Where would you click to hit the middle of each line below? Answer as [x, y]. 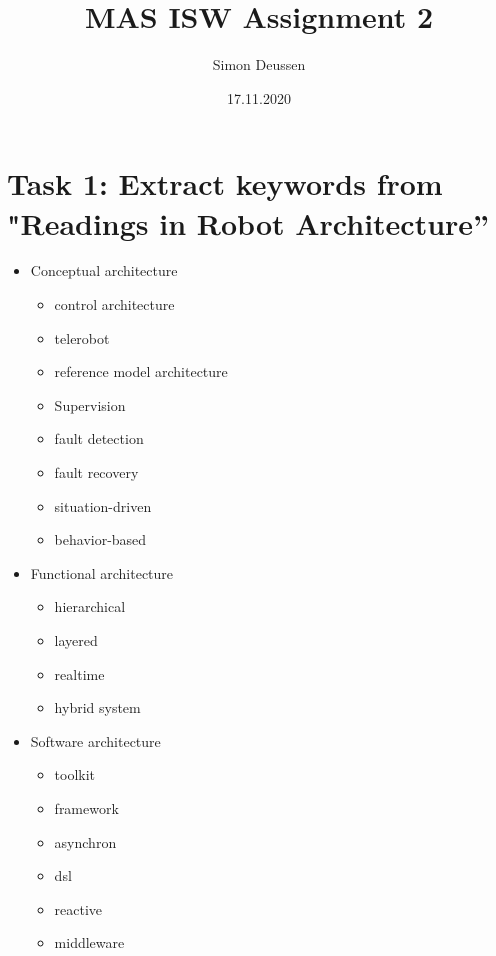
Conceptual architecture [104, 270]
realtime [79, 673]
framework [86, 807]
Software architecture [95, 740]
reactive [78, 908]
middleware [89, 942]
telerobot [82, 337]
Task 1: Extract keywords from [225, 183]
